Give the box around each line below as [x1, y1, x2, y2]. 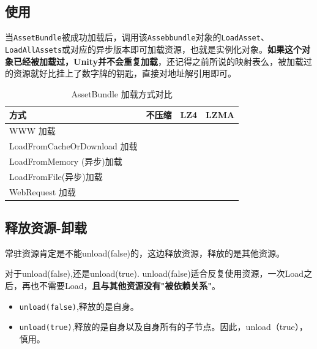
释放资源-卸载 [5, 218, 88, 236]
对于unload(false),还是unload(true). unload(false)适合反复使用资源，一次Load [5, 267, 304, 280]
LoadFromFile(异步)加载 [9, 170, 103, 182]
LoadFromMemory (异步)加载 [9, 154, 122, 167]
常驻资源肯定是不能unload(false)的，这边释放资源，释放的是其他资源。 [5, 246, 285, 259]
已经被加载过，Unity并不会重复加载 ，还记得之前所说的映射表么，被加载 [13, 54, 304, 67]
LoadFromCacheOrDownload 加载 [9, 139, 138, 152]
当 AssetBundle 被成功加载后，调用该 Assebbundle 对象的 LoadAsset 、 [5, 31, 269, 43]
